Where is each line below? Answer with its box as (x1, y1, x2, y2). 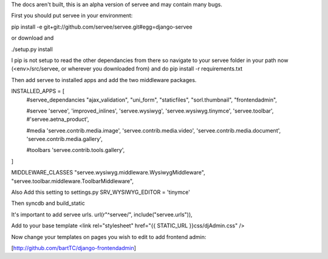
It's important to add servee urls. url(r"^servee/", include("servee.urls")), (11, 210, 193, 218)
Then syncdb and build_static (11, 199, 85, 207)
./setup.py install (11, 46, 53, 53)
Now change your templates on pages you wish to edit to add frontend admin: (11, 233, 207, 240)
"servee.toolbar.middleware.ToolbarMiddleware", (11, 177, 134, 185)
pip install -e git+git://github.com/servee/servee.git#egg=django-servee (11, 23, 193, 30)
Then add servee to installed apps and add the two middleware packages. (11, 76, 197, 83)
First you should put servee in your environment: (11, 12, 133, 19)
